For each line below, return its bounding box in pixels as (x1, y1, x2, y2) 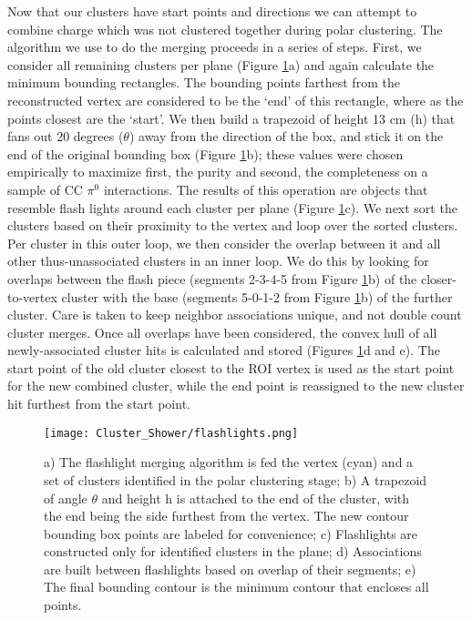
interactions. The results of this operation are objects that (103, 179, 428, 198)
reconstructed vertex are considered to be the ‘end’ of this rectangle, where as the (7, 90, 464, 109)
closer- (420, 269, 457, 288)
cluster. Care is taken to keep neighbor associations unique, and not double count (7, 305, 462, 324)
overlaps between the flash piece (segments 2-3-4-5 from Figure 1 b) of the (7, 269, 417, 288)
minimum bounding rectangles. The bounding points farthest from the (7, 73, 400, 92)
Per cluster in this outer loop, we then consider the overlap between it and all (7, 233, 441, 252)
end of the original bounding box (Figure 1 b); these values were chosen (7, 144, 404, 163)
